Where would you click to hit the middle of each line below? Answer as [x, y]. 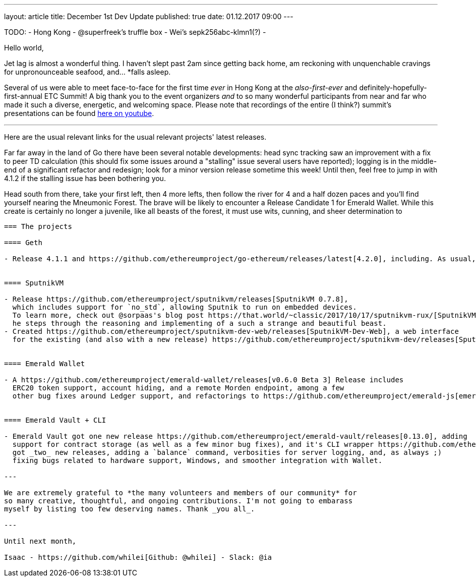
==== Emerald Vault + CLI [55, 420]
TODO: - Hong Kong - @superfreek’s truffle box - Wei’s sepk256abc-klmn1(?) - [135, 32]
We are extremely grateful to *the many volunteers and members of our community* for [181, 493]
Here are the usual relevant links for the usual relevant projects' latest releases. [135, 137]
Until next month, [40, 541]
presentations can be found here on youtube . [79, 113]
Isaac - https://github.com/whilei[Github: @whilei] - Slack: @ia [138, 557]
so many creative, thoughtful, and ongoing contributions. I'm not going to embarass [178, 501]
